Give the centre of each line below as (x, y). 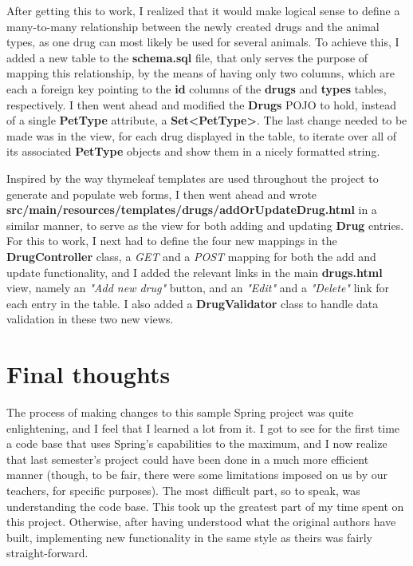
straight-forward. (47, 553)
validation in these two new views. (90, 319)
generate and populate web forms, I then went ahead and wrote (162, 194)
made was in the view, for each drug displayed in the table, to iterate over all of (202, 135)
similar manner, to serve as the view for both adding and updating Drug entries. (205, 225)
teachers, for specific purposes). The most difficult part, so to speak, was (183, 490)
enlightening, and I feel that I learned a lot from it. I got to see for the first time (203, 427)
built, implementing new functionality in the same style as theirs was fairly (189, 537)
